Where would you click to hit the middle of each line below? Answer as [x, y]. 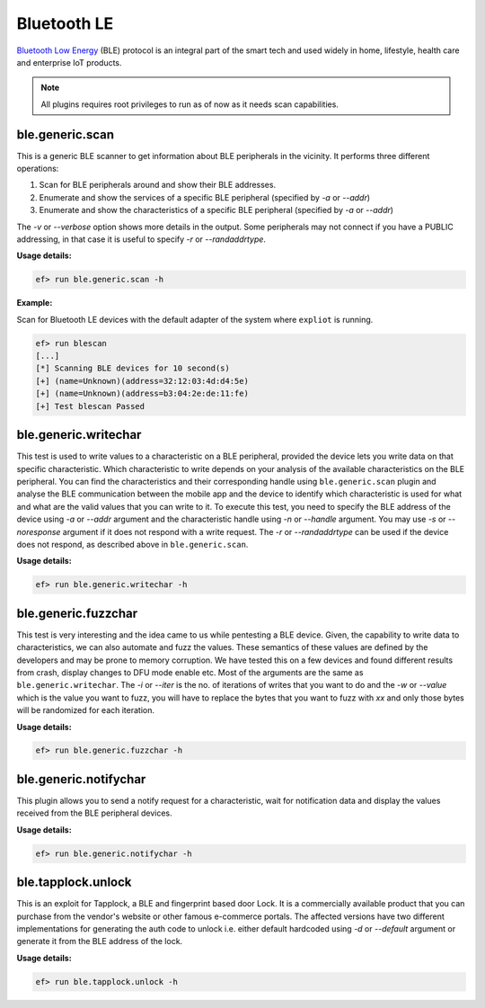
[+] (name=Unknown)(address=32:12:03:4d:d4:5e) [142, 381]
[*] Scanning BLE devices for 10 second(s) [133, 368]
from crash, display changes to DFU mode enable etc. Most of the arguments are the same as [190, 672]
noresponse [39, 531]
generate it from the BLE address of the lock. [100, 941]
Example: [35, 303]
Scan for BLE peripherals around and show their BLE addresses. [158, 185]
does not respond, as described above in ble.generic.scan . [132, 544]
